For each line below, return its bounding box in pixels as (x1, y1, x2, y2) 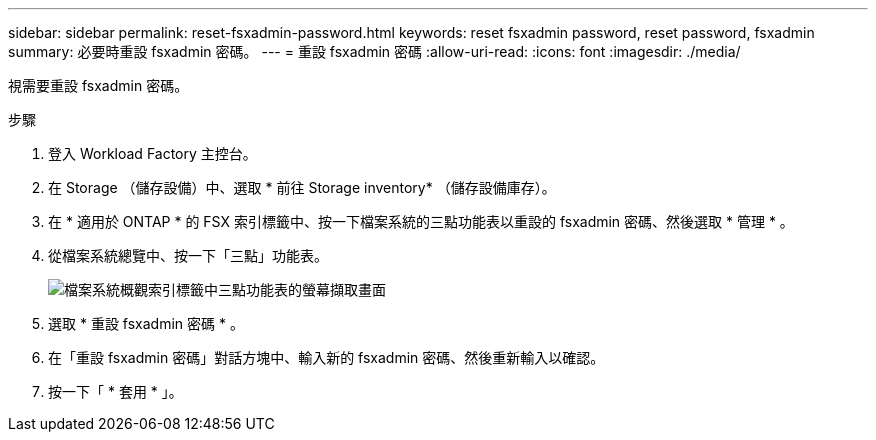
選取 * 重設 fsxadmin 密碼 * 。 (48, 315, 244, 332)
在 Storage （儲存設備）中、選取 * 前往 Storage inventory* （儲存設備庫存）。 (48, 179, 556, 196)
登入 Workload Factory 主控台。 (48, 145, 257, 162)
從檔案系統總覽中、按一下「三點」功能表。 (48, 247, 328, 264)
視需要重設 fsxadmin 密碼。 (8, 77, 189, 94)
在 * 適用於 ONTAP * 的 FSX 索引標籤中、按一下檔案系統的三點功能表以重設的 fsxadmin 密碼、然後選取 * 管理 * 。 (48, 213, 794, 230)
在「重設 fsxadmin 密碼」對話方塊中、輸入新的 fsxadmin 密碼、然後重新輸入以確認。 (48, 349, 605, 366)
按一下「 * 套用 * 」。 (48, 383, 183, 400)
